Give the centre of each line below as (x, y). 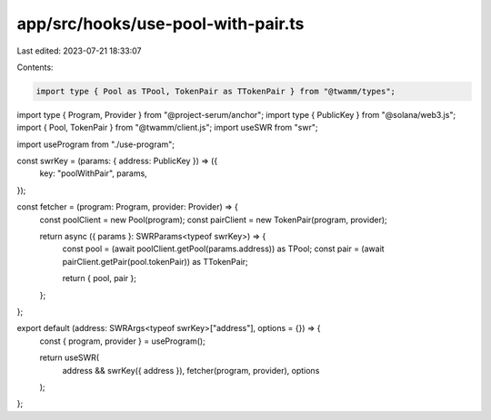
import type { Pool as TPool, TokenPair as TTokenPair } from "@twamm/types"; (215, 91)
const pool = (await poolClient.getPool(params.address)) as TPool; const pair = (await (224, 249)
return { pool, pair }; (99, 278)
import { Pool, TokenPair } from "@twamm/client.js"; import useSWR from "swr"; (167, 128)
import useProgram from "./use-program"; (96, 144)
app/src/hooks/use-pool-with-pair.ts (160, 24)
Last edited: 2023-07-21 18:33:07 (79, 51)
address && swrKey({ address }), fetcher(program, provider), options (191, 370)
